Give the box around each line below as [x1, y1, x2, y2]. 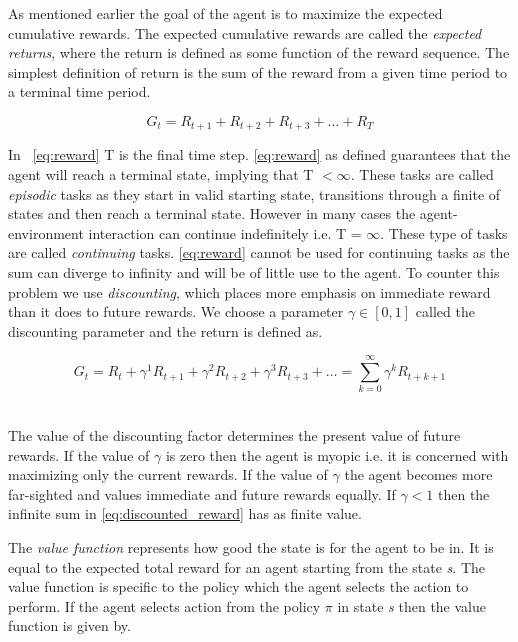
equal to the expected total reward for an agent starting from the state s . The [8, 556, 486, 577]
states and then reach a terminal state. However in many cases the [8, 203, 416, 224]
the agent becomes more [344, 464, 493, 485]
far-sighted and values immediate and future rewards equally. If [8, 483, 396, 504]
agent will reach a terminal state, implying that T [8, 164, 314, 185]
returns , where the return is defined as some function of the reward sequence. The [8, 42, 510, 63]
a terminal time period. [8, 81, 151, 102]
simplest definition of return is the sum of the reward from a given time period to [8, 61, 508, 82]
